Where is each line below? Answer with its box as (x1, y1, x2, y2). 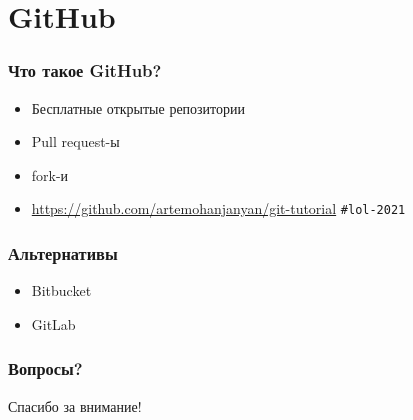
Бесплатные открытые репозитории (31, 97, 246, 118)
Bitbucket (31, 280, 92, 301)
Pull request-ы (31, 131, 120, 152)
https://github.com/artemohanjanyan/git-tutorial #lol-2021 (31, 198, 406, 219)
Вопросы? (8, 356, 83, 381)
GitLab (31, 313, 76, 334)
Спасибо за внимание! (8, 395, 142, 416)
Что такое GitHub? (8, 58, 162, 83)
